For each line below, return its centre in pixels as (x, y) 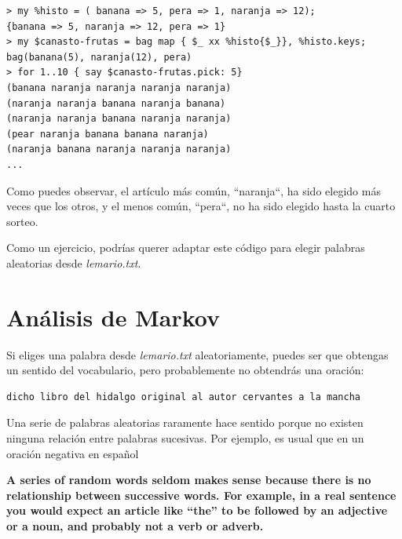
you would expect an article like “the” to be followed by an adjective (197, 510)
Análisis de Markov (113, 317)
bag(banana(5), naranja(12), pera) (99, 57)
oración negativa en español (73, 453)
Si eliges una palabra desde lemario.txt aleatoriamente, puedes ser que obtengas (197, 354)
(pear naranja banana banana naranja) (108, 134)
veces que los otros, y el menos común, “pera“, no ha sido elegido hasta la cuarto (201, 206)
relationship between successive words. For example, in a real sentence (201, 495)
